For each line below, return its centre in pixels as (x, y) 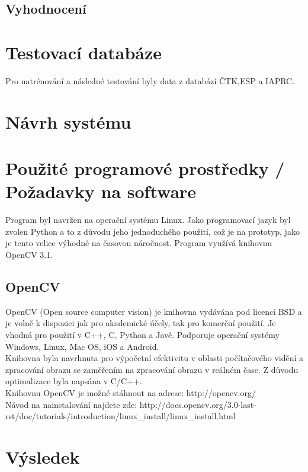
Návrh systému (68, 121)
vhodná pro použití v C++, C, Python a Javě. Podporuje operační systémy (142, 334)
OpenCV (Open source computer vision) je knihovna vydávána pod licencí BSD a (154, 311)
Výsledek (43, 456)
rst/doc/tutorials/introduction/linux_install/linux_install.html (121, 416)
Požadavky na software (101, 191)
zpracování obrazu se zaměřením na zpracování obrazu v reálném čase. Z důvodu (152, 369)
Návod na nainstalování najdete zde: (71, 404)
